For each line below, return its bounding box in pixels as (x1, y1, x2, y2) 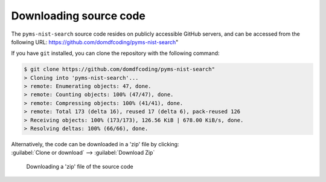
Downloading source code (11, 9, 146, 22)
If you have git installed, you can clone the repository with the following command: (11, 50, 220, 57)
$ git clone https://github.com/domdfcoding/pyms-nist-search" (24, 66, 216, 73)
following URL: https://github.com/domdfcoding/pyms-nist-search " (11, 38, 179, 45)
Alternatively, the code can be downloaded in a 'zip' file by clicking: (11, 141, 179, 148)
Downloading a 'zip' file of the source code (26, 163, 133, 170)
